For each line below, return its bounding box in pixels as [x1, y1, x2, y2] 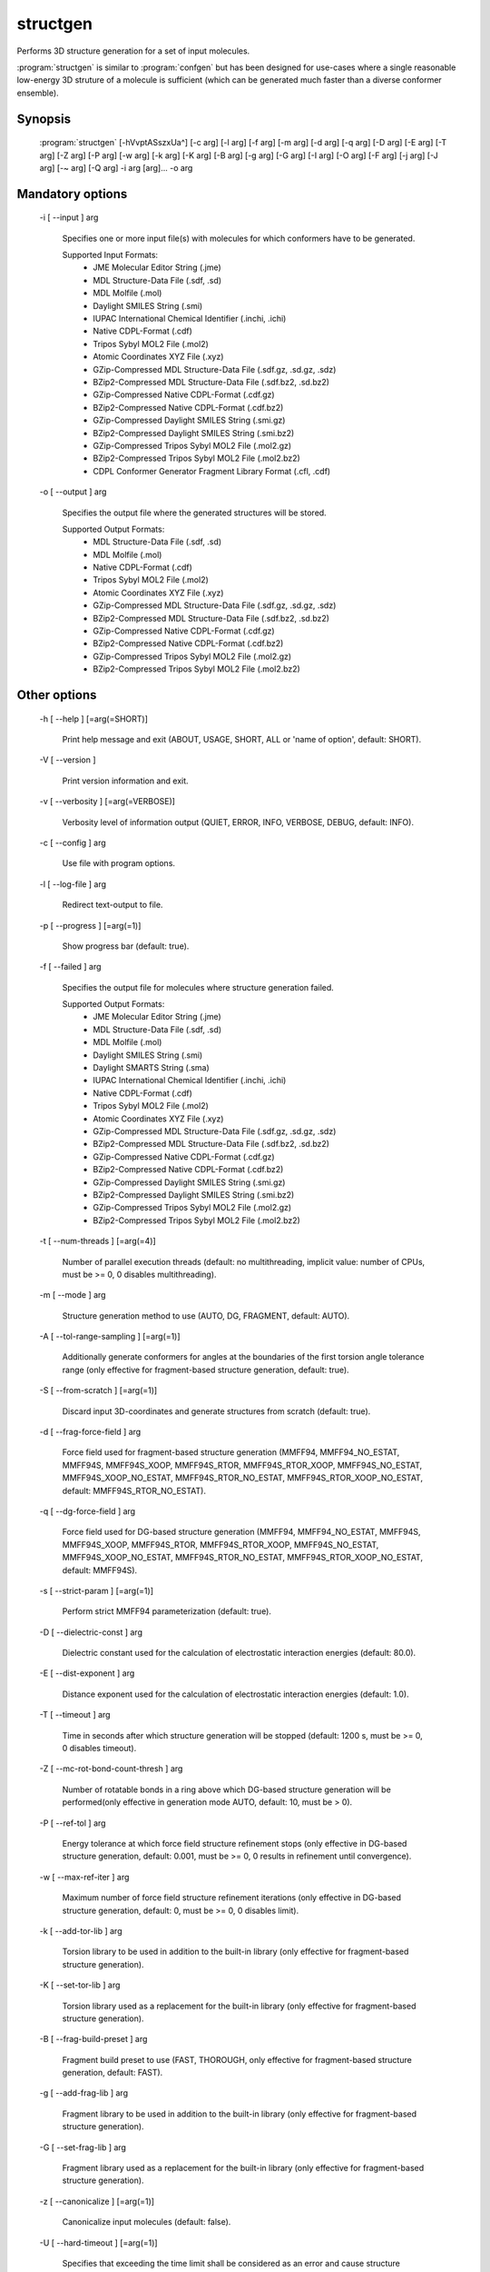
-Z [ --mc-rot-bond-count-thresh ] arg [39, 1763, 183, 1774]
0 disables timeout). [62, 1743, 137, 1754]
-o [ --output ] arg [39, 486, 107, 497]
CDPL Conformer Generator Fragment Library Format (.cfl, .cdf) [93, 465, 331, 476]
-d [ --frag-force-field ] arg [39, 1427, 142, 1438]
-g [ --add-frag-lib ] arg [39, 2088, 129, 2098]
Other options [16, 687, 97, 703]
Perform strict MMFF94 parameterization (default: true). [62, 1606, 272, 1617]
